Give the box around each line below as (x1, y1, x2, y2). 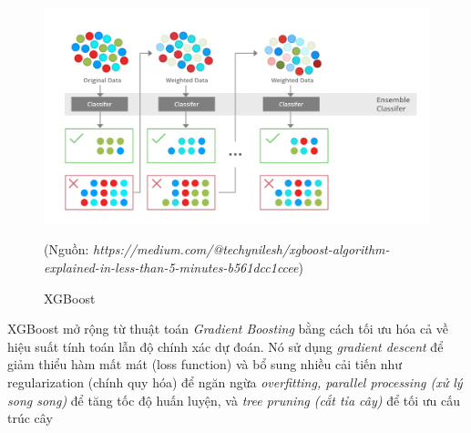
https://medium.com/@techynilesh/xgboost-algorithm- (93, 240, 390, 259)
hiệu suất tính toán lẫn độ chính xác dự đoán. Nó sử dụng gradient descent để (7, 336, 444, 356)
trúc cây (7, 408, 53, 428)
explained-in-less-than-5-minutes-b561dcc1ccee (44, 258, 299, 277)
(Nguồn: (44, 240, 89, 259)
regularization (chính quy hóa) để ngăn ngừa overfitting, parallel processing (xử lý (7, 373, 463, 392)
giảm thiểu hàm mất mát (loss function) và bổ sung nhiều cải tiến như (7, 355, 403, 374)
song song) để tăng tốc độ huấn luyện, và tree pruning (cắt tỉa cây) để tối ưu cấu (7, 390, 461, 409)
